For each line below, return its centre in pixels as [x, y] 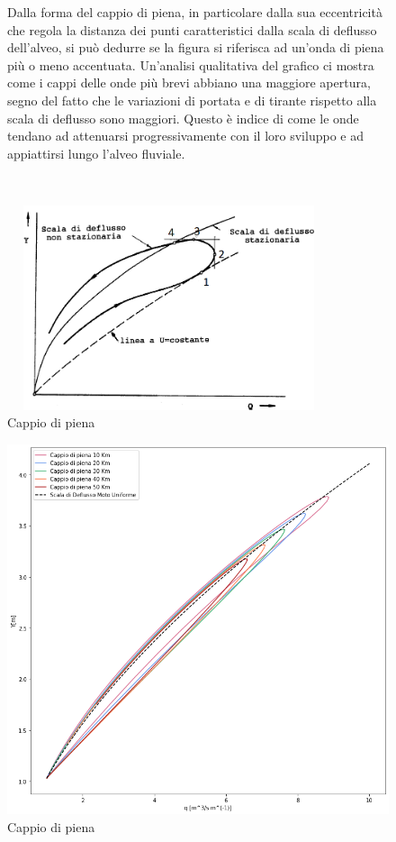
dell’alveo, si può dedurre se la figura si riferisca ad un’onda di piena [196, 47]
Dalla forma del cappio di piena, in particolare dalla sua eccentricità [195, 12]
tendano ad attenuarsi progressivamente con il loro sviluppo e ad [185, 136]
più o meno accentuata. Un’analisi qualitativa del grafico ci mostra [191, 64]
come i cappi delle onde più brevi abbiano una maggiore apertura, [189, 82]
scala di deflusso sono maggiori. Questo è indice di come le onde [183, 118]
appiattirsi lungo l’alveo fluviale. [96, 153]
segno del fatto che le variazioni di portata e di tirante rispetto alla [192, 100]
